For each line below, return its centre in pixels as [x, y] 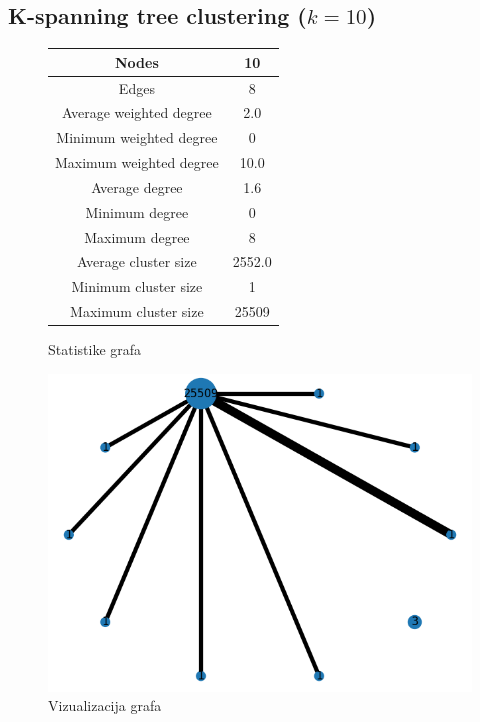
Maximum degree [137, 236]
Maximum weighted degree [137, 162]
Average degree [137, 186]
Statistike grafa [95, 349]
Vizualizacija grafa [105, 705]
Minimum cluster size [137, 286]
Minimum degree [137, 211]
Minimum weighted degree [137, 137]
